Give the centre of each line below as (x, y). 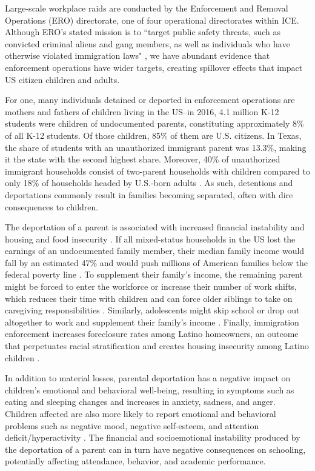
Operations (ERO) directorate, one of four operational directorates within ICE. (152, 20)
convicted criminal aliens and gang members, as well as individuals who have (148, 43)
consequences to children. (52, 206)
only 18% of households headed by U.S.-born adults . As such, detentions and (149, 183)
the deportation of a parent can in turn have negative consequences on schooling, (155, 449)
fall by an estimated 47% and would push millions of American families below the (157, 262)
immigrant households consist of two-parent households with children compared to (157, 171)
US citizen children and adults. (62, 79)
